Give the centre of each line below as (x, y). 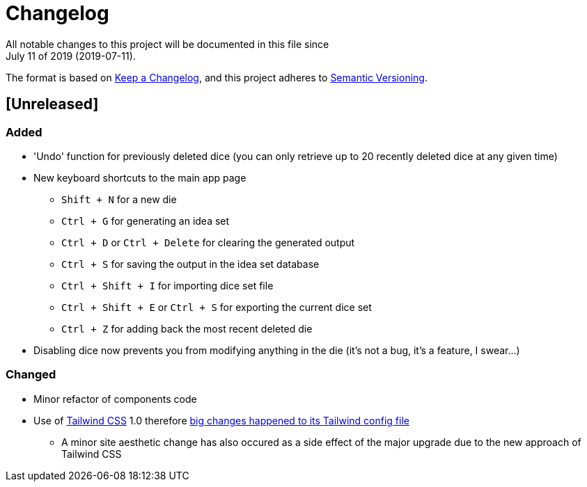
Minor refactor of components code (115, 399)
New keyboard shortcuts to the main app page (140, 177)
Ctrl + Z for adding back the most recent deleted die (187, 328)
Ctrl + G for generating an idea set (146, 221)
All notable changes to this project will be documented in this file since (167, 44)
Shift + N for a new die (119, 199)
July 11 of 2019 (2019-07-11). (71, 56)
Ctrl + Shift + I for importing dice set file (167, 285)
